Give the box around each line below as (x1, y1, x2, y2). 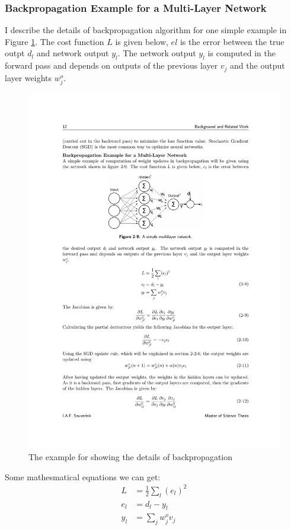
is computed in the (207, 47, 276, 59)
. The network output (117, 47, 196, 59)
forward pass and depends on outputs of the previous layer (5, 59, 218, 72)
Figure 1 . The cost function (5, 35, 104, 47)
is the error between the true (180, 35, 284, 47)
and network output (36, 47, 109, 59)
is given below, (115, 35, 168, 47)
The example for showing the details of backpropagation (28, 451, 233, 463)
